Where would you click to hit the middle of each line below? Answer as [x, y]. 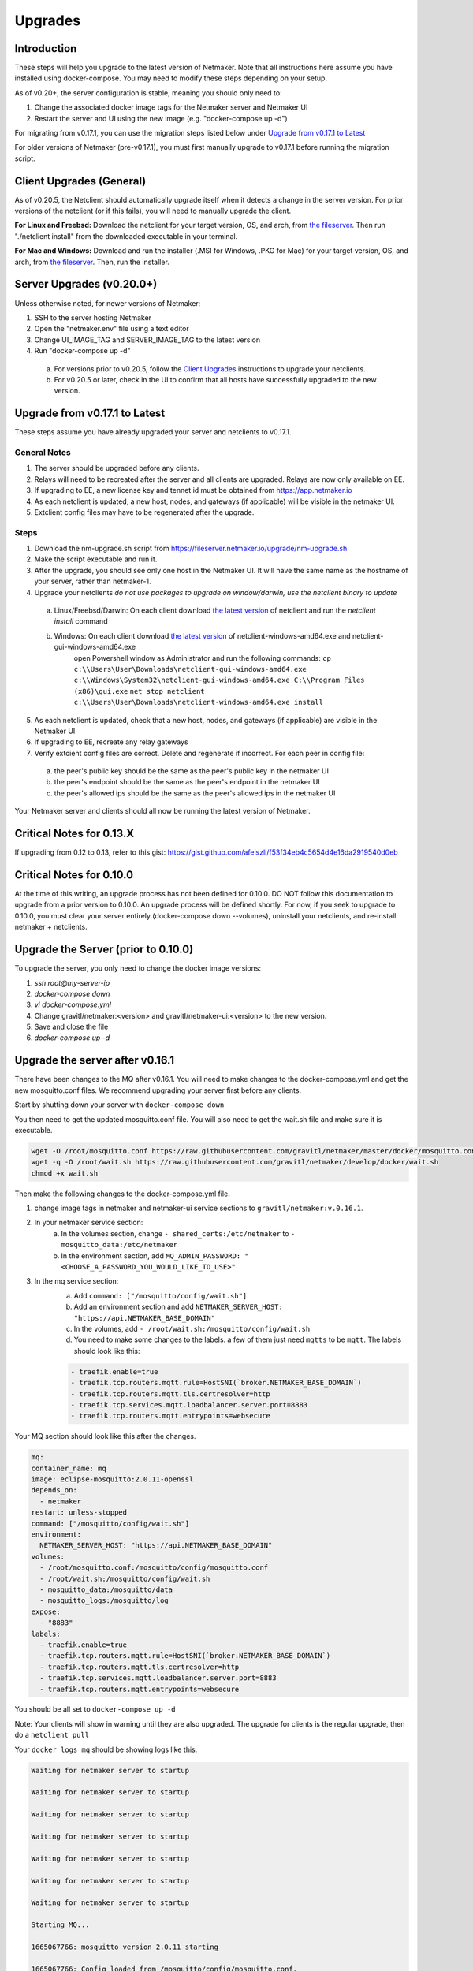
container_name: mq [69, 1468]
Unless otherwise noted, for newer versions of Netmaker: [108, 303]
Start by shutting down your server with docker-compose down [119, 1105]
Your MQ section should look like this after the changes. [105, 1436]
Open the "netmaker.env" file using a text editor [112, 329]
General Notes [43, 452]
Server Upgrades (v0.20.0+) [86, 284]
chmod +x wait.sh [65, 1173]
